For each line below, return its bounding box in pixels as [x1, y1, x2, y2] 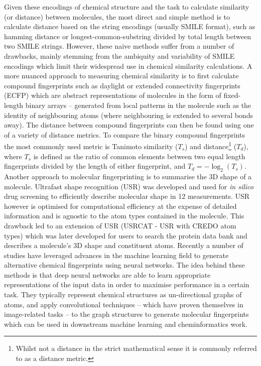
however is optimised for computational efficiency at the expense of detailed [4, 200, 237, 211]
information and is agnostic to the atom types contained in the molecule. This [4, 210, 244, 221]
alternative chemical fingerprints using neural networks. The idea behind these [4, 260, 245, 270]
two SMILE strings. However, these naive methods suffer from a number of [4, 41, 234, 51]
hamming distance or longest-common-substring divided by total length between [4, 31, 251, 41]
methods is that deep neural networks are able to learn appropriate [4, 269, 211, 280]
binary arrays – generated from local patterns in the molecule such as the [25, 99, 251, 110]
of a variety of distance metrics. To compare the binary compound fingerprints [4, 129, 245, 140]
